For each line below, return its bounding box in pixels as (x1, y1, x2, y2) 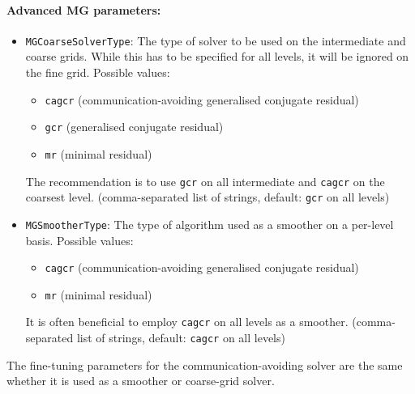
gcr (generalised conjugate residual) (45, 118, 224, 135)
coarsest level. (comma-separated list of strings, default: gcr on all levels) (25, 189, 390, 205)
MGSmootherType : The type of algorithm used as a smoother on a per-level (25, 215, 394, 232)
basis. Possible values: (25, 231, 134, 248)
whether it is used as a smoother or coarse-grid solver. (6, 372, 275, 389)
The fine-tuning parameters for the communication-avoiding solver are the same (6, 356, 403, 373)
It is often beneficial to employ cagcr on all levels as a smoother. (25, 313, 349, 330)
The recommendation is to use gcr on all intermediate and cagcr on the (25, 172, 385, 189)
